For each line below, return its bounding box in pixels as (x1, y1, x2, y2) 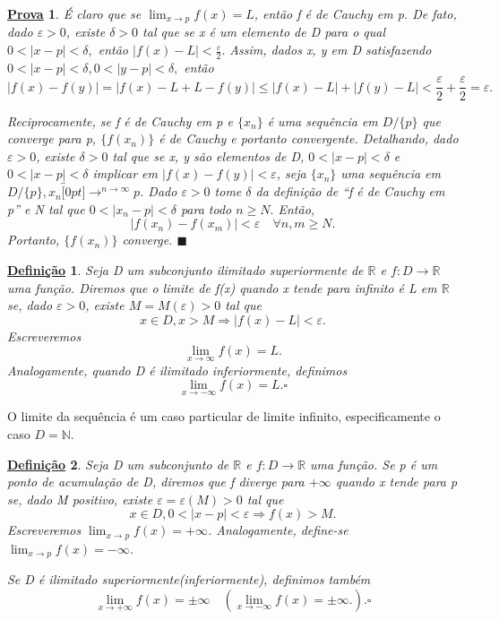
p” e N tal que (7, 199, 85, 218)
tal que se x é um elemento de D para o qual (142, 22, 386, 41)
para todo (180, 199, 232, 218)
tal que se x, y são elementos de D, (112, 146, 305, 165)
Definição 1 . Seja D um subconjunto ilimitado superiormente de (7, 260, 364, 279)
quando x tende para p (335, 472, 458, 491)
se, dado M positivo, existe (7, 489, 153, 508)
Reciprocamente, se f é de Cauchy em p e (7, 111, 233, 130)
